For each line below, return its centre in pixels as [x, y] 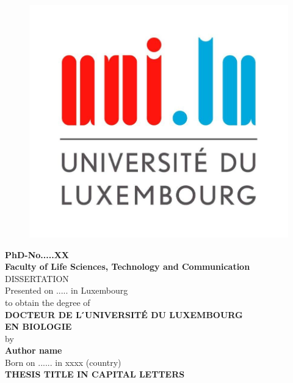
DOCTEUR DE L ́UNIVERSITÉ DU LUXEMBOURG [124, 314]
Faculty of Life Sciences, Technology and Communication [128, 266]
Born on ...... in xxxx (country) [63, 362]
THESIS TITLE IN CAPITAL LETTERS [95, 374]
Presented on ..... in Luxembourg [67, 290]
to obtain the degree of [48, 302]
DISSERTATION [37, 278]
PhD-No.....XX [37, 254]
